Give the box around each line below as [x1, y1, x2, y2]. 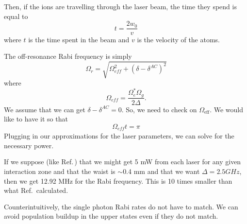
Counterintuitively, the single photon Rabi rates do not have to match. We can [4, 201, 238, 211]
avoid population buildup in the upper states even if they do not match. [4, 211, 218, 221]
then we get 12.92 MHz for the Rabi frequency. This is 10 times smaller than [4, 175, 232, 186]
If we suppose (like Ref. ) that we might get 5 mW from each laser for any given [4, 156, 241, 167]
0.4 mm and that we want [123, 166, 200, 176]
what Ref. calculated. [4, 185, 68, 195]
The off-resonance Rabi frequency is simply [4, 51, 132, 61]
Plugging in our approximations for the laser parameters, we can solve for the [4, 131, 234, 141]
